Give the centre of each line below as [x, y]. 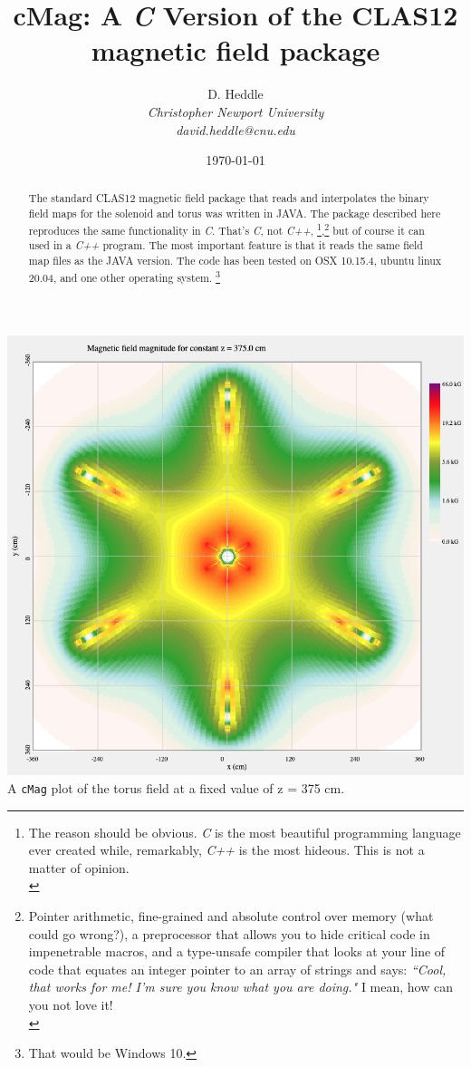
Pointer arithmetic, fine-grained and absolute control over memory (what [231, 915]
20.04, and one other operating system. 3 [125, 276]
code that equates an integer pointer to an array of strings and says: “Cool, [237, 969]
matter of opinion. [79, 867]
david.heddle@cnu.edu [235, 129]
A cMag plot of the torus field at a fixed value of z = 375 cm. [176, 787]
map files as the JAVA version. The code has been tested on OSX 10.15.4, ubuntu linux [235, 261]
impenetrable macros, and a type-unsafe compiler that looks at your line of [237, 951]
